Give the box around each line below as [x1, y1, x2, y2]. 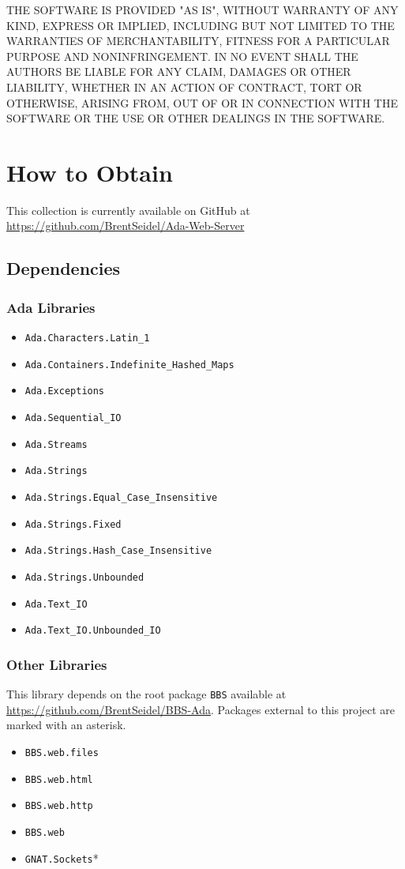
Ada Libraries [6, 297, 96, 317]
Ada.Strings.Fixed [24, 518, 122, 530]
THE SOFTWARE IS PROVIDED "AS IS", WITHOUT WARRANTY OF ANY [6, 2, 399, 17]
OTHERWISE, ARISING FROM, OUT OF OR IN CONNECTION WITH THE [6, 94, 398, 111]
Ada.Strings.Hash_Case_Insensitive [24, 545, 212, 557]
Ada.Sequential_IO [24, 412, 122, 424]
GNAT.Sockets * [24, 849, 99, 866]
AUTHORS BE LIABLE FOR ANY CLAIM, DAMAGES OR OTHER [6, 63, 351, 80]
